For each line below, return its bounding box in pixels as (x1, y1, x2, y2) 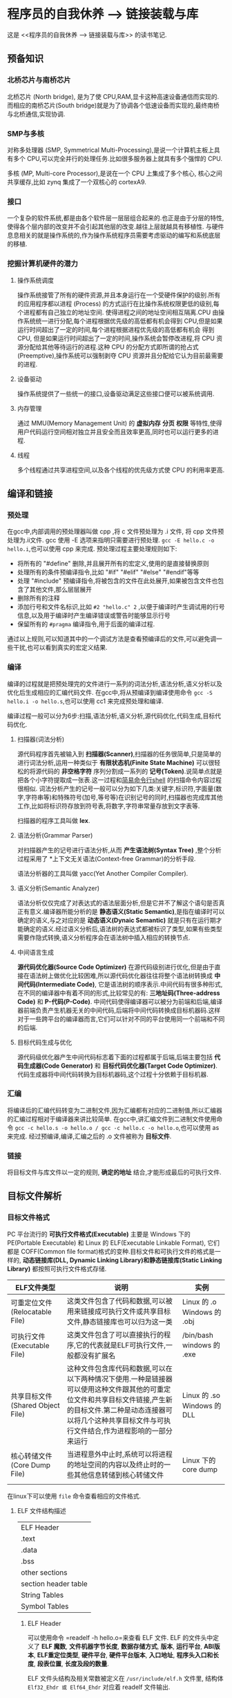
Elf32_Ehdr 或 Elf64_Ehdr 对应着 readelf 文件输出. (27, 1683, 171, 1691)
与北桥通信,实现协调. (7, 109, 66, 118)
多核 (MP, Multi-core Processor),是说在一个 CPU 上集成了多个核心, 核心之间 (7, 169, 223, 177)
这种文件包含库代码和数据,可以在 (66, 1363, 173, 1373)
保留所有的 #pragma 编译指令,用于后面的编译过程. (17, 620, 155, 628)
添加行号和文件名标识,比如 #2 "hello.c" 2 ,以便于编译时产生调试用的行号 (17, 603, 225, 611)
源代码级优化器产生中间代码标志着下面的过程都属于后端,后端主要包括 (17, 1052, 213, 1061)
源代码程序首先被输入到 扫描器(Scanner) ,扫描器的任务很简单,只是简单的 (17, 750, 222, 758)
